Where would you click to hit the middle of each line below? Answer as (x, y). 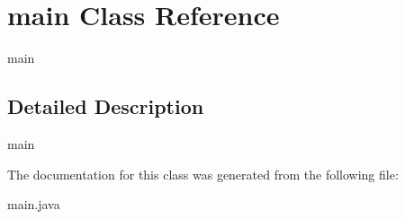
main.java (34, 204)
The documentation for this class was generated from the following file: (203, 174)
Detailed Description (106, 106)
